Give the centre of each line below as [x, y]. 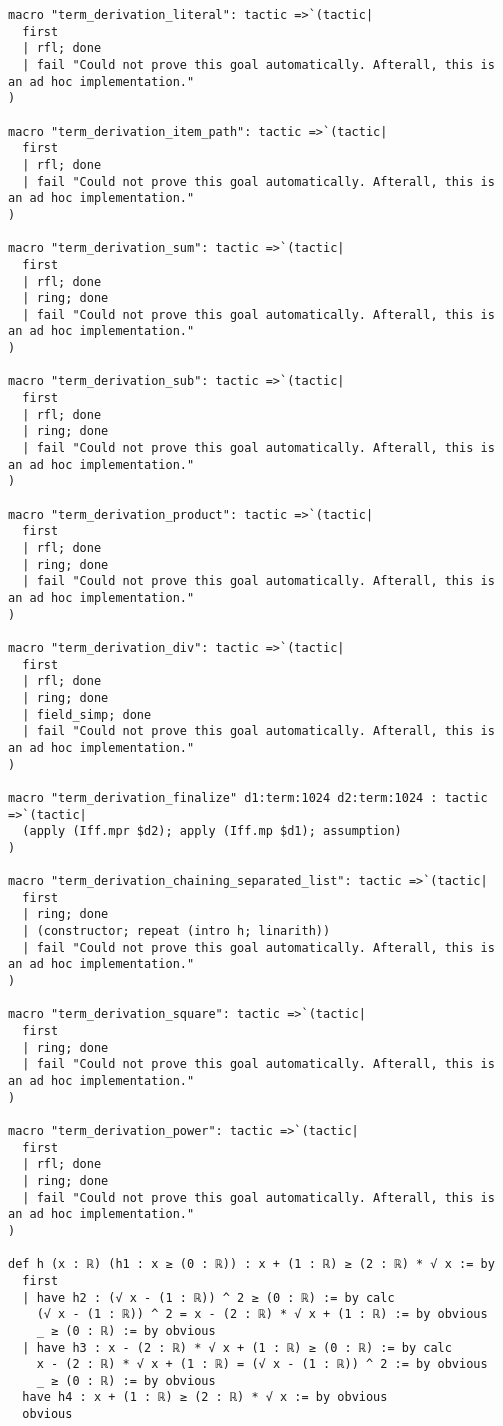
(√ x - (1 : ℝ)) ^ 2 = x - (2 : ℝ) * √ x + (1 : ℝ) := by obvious [262, 1314]
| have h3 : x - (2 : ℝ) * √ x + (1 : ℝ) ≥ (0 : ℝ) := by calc [237, 1347]
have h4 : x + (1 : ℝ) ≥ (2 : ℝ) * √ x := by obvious [205, 1397]
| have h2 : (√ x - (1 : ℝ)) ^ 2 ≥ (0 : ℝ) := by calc [208, 1297]
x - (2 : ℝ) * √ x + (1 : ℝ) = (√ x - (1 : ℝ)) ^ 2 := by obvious [262, 1364]
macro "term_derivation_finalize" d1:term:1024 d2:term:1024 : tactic [248, 797]
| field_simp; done [87, 714]
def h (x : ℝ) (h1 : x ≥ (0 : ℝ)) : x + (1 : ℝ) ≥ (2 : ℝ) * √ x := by [251, 1264]
